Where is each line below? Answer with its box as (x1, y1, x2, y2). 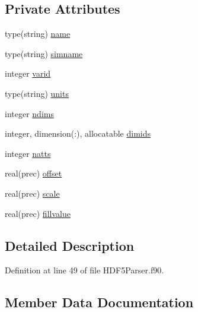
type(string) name (5, 27, 71, 40)
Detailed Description (5, 236, 135, 254)
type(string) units (5, 87, 69, 99)
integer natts (5, 147, 51, 159)
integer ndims (5, 107, 54, 119)
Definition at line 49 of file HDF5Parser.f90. (5, 264, 164, 276)
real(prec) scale (5, 187, 60, 199)
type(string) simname (5, 47, 83, 59)
